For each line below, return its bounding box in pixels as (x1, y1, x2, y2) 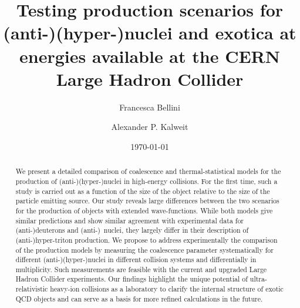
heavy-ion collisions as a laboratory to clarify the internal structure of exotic (50, 284, 284, 294)
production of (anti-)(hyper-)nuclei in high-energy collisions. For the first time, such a (15, 176, 278, 186)
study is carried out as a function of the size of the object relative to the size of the (15, 186, 270, 196)
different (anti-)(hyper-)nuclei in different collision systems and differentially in (15, 255, 257, 265)
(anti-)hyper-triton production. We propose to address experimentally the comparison (15, 235, 278, 245)
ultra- (250, 274, 267, 284)
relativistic (15, 284, 48, 294)
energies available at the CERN (19, 43, 280, 68)
